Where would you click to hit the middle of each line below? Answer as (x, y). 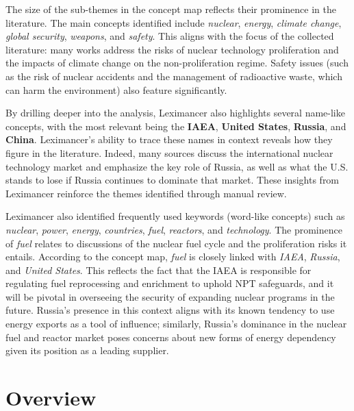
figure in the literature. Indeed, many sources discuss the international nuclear (169, 152)
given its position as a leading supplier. (87, 350)
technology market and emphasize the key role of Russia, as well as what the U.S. (177, 166)
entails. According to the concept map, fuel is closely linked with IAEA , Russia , (173, 257)
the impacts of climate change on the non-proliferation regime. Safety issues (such (177, 63)
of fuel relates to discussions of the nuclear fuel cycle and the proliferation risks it (176, 243)
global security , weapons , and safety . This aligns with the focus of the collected (170, 36)
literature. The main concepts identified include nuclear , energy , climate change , (174, 22)
